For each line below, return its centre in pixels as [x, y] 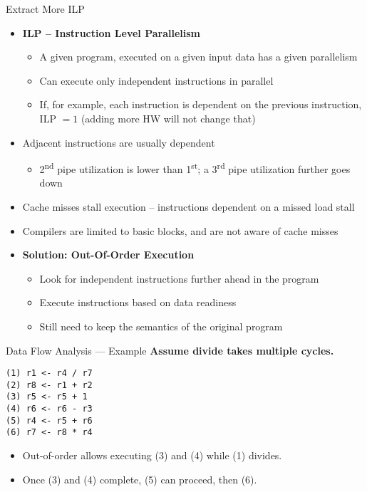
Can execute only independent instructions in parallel [156, 80]
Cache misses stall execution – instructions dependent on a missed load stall [188, 206]
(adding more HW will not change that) [168, 118]
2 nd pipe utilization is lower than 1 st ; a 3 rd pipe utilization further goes [195, 168]
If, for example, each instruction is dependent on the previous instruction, [201, 104]
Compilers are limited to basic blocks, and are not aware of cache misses [180, 230]
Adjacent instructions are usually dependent [119, 142]
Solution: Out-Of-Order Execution [108, 255]
